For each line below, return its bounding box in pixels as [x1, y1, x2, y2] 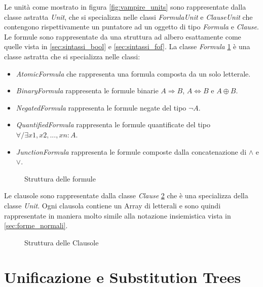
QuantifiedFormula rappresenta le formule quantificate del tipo [16, 119, 210, 130]
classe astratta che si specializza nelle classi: [4, 51, 140, 61]
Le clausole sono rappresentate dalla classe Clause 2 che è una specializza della [4, 190, 248, 201]
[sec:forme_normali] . [4, 220, 68, 231]
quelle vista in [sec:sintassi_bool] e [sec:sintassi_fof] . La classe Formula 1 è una [4, 41, 250, 52]
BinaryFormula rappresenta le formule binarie [16, 85, 159, 96]
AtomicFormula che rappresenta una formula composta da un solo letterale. [16, 68, 251, 79]
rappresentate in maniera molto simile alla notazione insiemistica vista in [4, 210, 231, 221]
